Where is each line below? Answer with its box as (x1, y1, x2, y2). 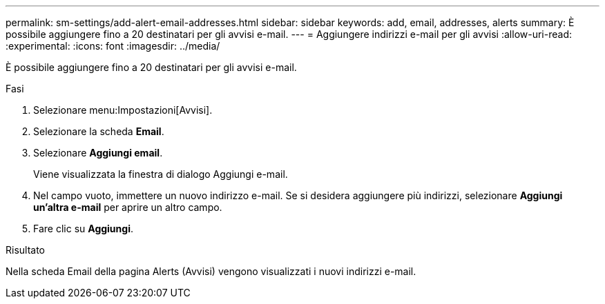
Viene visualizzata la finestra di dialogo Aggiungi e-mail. (33, 168, 288, 180)
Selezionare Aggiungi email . (33, 147, 163, 159)
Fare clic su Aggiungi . (33, 223, 133, 234)
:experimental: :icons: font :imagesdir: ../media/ (6, 40, 220, 52)
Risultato (6, 244, 46, 256)
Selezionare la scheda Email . (33, 125, 164, 137)
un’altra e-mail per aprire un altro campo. (33, 201, 222, 213)
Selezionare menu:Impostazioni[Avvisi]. (33, 104, 213, 116)
